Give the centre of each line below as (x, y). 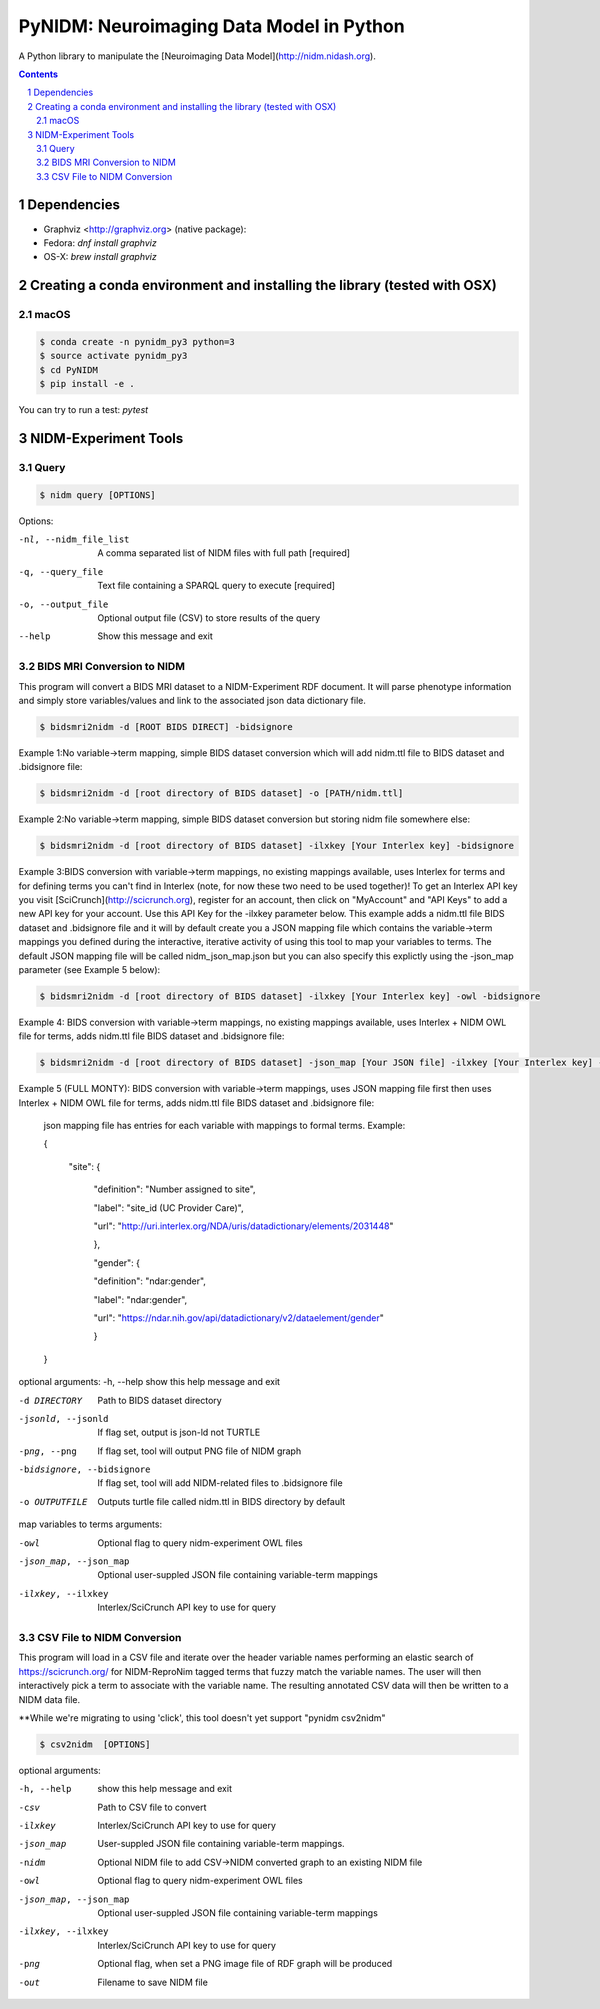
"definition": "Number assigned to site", (174, 1189)
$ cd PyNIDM (69, 369)
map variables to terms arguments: (90, 1524)
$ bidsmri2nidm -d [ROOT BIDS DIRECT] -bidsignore (166, 726)
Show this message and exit (155, 636)
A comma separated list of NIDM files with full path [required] (223, 553)
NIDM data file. (49, 1699)
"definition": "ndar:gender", (150, 1281)
